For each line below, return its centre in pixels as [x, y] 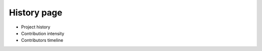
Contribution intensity [43, 33]
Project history [36, 27]
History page [36, 13]
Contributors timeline [42, 40]
